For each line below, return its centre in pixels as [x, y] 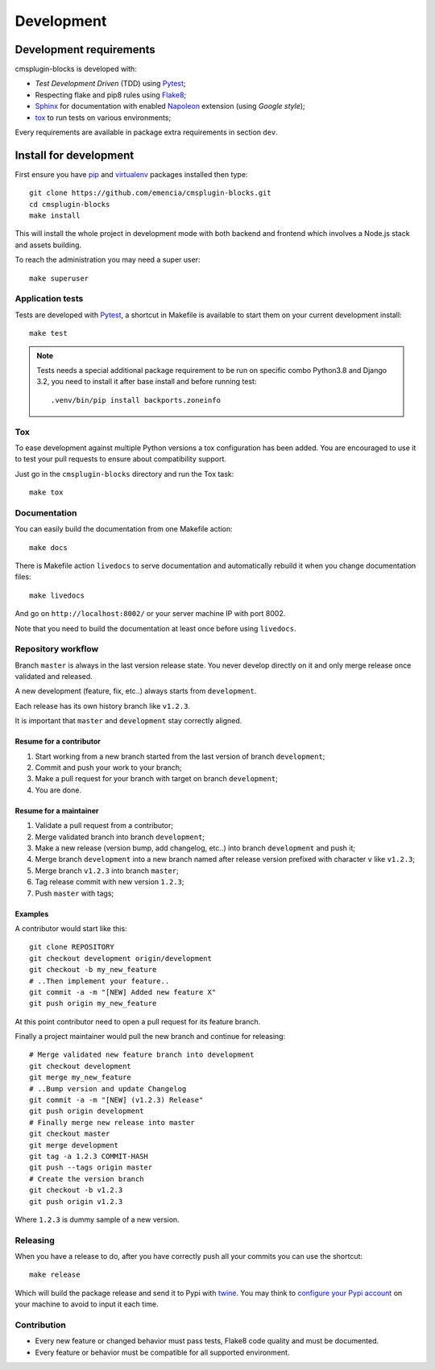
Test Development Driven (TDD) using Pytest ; [110, 84]
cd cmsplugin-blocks [70, 204]
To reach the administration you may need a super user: [108, 260]
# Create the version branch [87, 1179]
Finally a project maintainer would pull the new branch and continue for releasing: [150, 1037]
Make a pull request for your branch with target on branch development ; [156, 779]
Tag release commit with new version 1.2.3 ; [110, 882]
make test [48, 333]
